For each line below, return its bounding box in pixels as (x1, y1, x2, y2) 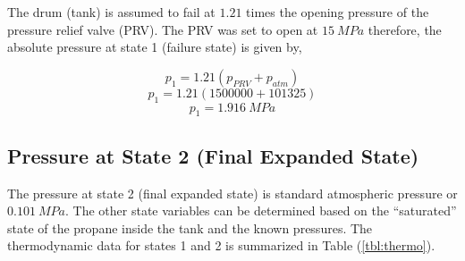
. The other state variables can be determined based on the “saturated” (65, 201, 457, 220)
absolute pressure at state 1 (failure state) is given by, (7, 38, 302, 56)
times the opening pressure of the (246, 3, 429, 21)
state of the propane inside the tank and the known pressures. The (7, 218, 373, 237)
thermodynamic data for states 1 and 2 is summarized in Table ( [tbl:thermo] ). (7, 236, 435, 255)
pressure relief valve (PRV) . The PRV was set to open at (7, 20, 318, 38)
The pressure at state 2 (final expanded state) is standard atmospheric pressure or (7, 183, 458, 202)
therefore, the (368, 20, 442, 38)
